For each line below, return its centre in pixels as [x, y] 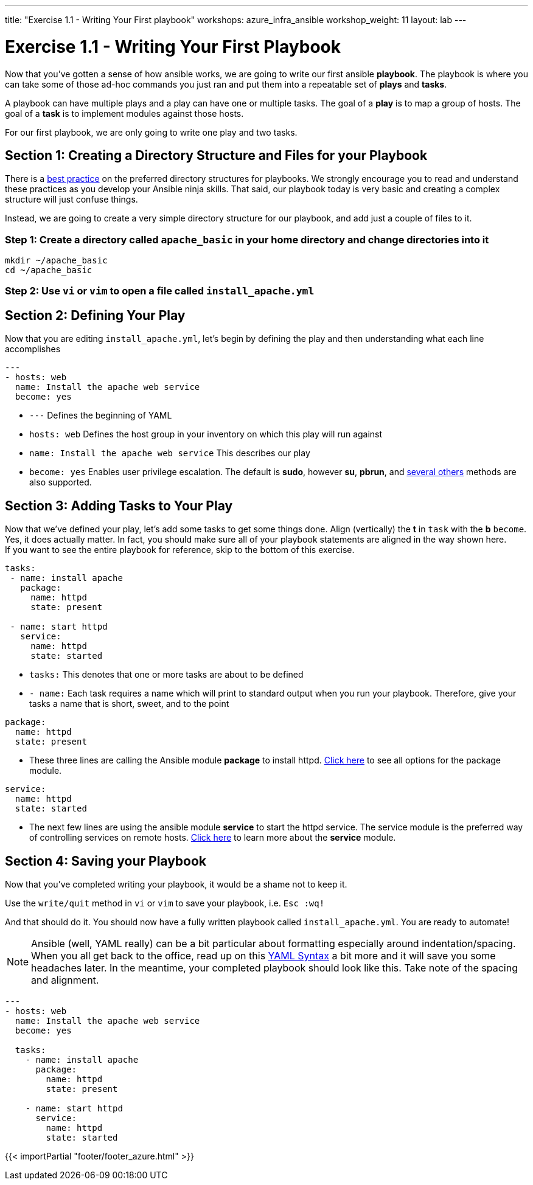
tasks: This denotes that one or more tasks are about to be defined [166, 675]
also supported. [61, 482]
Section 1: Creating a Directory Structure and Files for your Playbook [216, 155]
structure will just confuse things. [71, 200]
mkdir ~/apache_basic [56, 261]
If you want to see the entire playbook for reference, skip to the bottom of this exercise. [180, 550]
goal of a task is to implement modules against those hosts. [124, 113]
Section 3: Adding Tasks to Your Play [119, 506]
